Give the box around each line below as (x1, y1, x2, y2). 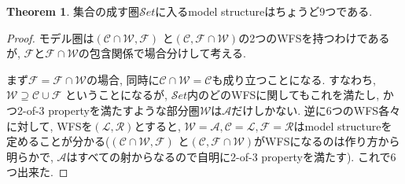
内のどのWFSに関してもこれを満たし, (187, 86, 380, 103)
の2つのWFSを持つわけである (238, 29, 390, 46)
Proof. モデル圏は (6, 29, 94, 46)
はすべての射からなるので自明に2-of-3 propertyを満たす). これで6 (66, 148, 396, 164)
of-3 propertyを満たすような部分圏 (26, 101, 200, 118)
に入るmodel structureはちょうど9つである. (155, 3, 373, 19)
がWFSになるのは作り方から (254, 133, 400, 149)
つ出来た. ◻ (6, 164, 68, 180)
